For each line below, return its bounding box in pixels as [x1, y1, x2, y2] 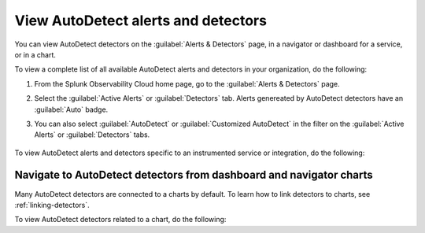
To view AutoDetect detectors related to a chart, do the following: [14, 215, 227, 224]
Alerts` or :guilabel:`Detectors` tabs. [34, 130, 150, 139]
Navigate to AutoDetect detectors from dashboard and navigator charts [14, 168, 373, 182]
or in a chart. [14, 50, 57, 59]
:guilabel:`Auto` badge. [34, 105, 109, 114]
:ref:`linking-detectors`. [14, 200, 90, 209]
